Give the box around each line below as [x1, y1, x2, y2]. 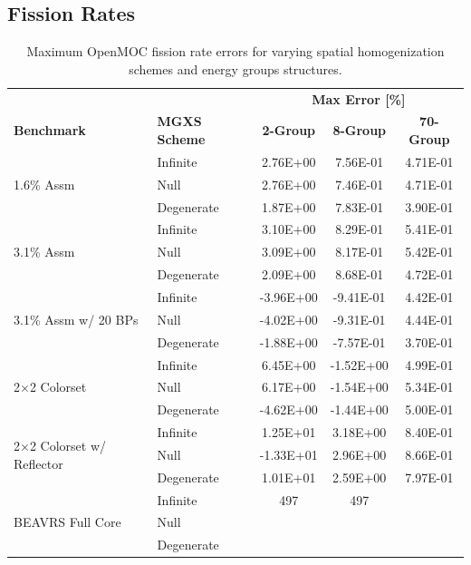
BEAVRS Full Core [14, 512, 121, 531]
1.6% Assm [14, 174, 75, 193]
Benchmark [14, 121, 86, 140]
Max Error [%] [312, 89, 406, 108]
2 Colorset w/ [29, 436, 107, 455]
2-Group [262, 121, 316, 140]
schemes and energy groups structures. [129, 59, 342, 78]
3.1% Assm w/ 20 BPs [14, 309, 139, 328]
